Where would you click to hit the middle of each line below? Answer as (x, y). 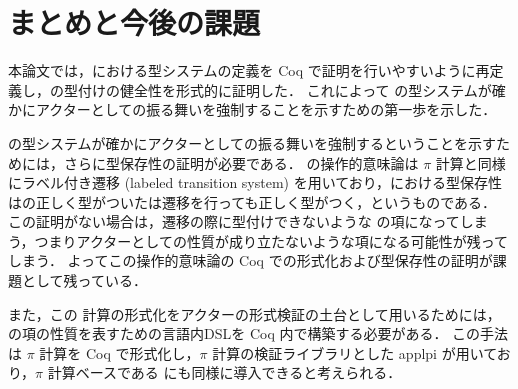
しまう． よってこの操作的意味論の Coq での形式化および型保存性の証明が (250, 260)
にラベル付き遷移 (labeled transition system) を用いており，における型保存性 (255, 182)
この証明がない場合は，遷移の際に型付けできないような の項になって (234, 221)
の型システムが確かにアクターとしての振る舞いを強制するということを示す (252, 142)
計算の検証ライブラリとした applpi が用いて (354, 352)
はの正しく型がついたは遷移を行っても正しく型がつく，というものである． (252, 201)
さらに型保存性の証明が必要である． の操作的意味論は (241, 162)
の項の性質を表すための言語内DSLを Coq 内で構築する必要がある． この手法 (258, 333)
